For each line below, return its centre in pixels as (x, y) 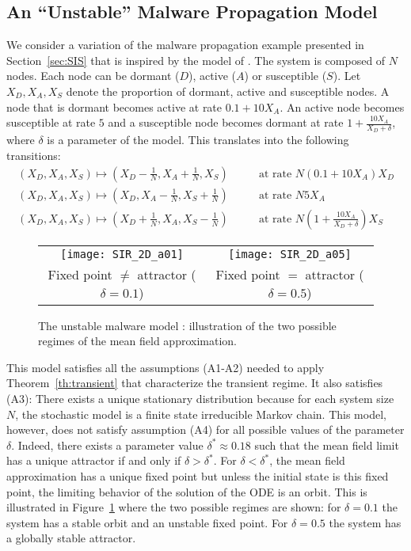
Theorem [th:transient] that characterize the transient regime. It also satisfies (195, 383)
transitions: (34, 155)
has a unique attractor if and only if (94, 460)
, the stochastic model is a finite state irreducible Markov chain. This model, (201, 414)
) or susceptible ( (285, 76)
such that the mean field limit (327, 445)
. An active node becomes (342, 106)
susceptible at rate (51, 122)
